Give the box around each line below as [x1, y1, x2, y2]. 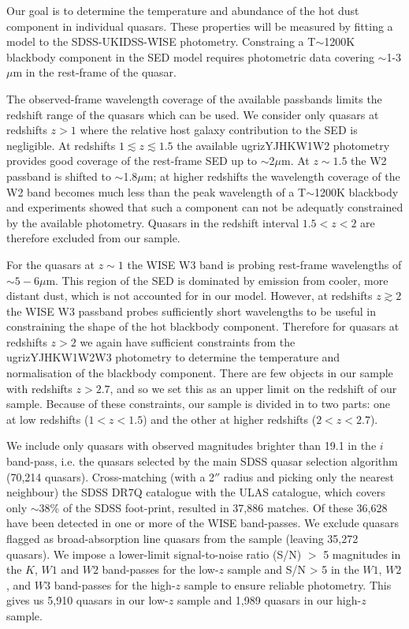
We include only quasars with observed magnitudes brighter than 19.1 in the [6, 437, 377, 454]
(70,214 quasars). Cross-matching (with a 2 [6, 468, 215, 485]
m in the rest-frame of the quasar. [13, 64, 177, 80]
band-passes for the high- [54, 576, 176, 593]
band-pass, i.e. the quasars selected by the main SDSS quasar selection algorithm [6, 453, 398, 470]
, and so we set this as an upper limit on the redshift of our [110, 380, 397, 396]
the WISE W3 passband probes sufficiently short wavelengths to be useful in [6, 302, 377, 319]
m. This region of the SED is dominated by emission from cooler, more [46, 271, 389, 288]
